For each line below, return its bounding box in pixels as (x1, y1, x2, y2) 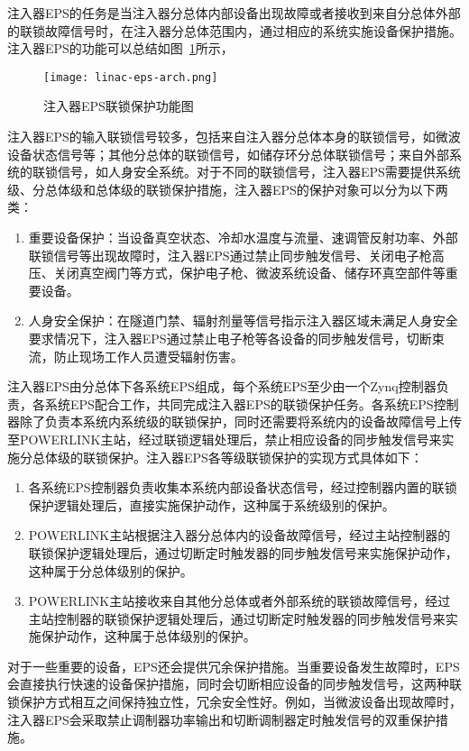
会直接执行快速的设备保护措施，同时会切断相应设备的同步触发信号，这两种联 (7, 674, 462, 693)
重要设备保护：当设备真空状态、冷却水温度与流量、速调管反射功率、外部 (28, 228, 458, 246)
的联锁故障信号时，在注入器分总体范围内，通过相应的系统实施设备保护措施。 (7, 21, 462, 40)
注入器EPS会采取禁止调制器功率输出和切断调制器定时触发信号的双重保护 (7, 710, 436, 728)
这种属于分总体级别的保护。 (28, 561, 193, 580)
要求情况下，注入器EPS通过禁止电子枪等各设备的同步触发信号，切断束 (28, 328, 445, 347)
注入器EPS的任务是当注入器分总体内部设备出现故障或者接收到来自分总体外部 (7, 4, 461, 22)
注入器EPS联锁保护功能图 (43, 96, 194, 115)
